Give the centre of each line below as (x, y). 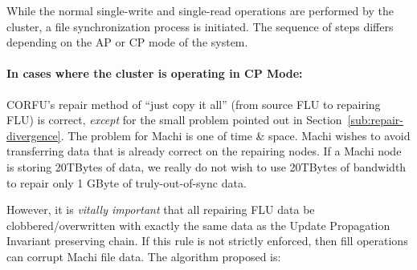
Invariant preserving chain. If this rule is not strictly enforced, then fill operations (207, 241)
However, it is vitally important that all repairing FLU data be (161, 210)
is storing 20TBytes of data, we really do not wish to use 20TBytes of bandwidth (206, 166)
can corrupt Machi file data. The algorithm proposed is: (144, 256)
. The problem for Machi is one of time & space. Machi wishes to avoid (235, 135)
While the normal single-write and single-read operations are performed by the (200, 10)
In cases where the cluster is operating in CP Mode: (155, 73)
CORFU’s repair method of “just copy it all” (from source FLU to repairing (194, 104)
